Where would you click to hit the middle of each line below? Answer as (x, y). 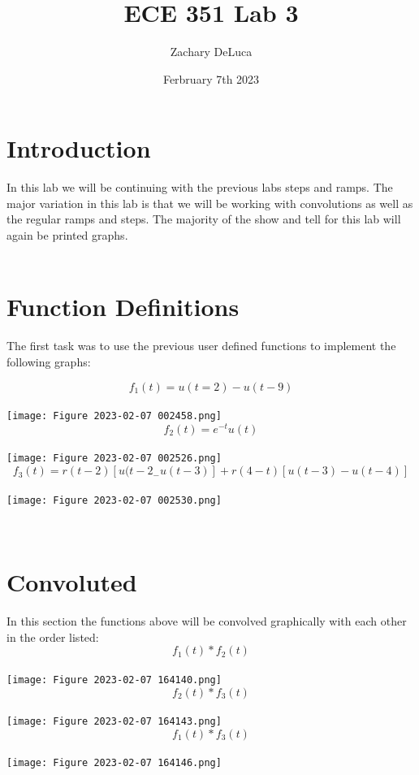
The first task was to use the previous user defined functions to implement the (201, 346)
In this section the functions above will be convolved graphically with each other (207, 621)
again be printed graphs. (67, 235)
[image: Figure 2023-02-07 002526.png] (114, 459)
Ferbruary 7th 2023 (211, 78)
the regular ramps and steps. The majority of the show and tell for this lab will (204, 219)
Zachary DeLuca (211, 52)
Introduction (79, 148)
